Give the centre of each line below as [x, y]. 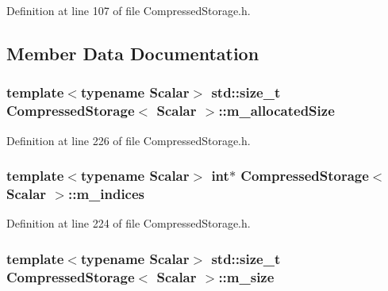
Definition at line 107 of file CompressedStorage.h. [129, 10]
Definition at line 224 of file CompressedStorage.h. [129, 223]
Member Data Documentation [133, 53]
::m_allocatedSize [277, 111]
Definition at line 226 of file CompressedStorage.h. [129, 140]
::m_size [246, 276]
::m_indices [106, 193]
